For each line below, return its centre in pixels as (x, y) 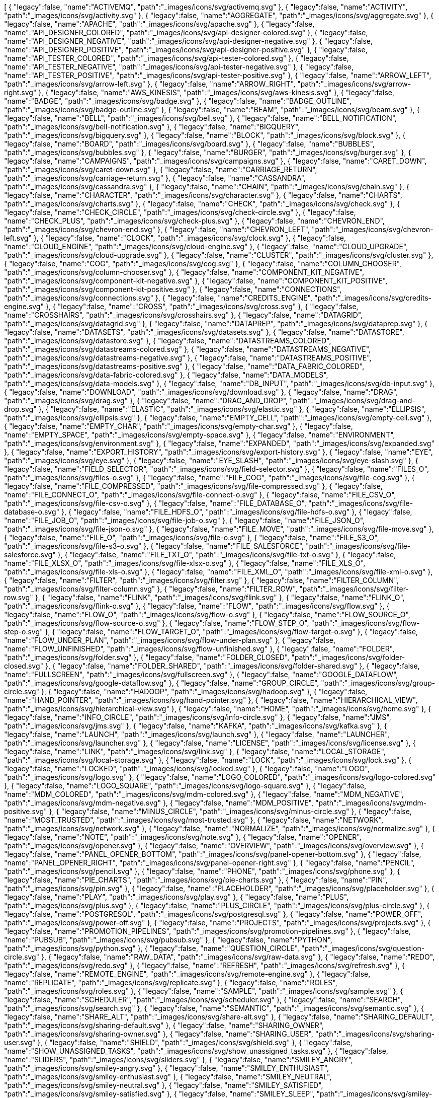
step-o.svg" (24, 632)
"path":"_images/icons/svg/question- (363, 948)
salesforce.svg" (30, 555)
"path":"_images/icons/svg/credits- (373, 298)
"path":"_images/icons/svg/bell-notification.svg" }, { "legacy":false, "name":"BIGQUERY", (152, 127)
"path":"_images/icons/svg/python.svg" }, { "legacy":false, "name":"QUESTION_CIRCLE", (152, 948)
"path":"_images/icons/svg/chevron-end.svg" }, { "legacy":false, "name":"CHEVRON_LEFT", (157, 229)
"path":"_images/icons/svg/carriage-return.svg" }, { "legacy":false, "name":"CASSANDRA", (155, 178)
